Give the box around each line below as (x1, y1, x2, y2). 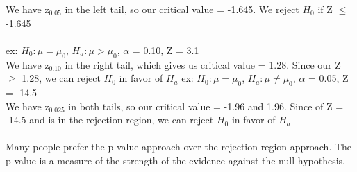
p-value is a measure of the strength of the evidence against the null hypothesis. (6, 153, 345, 167)
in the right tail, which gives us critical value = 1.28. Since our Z (65, 57, 341, 71)
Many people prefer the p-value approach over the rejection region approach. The (6, 139, 352, 154)
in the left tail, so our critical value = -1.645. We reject (65, 2, 299, 16)
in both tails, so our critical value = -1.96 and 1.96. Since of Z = (68, 98, 344, 113)
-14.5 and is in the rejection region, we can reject (6, 112, 214, 127)
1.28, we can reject (22, 71, 101, 85)
